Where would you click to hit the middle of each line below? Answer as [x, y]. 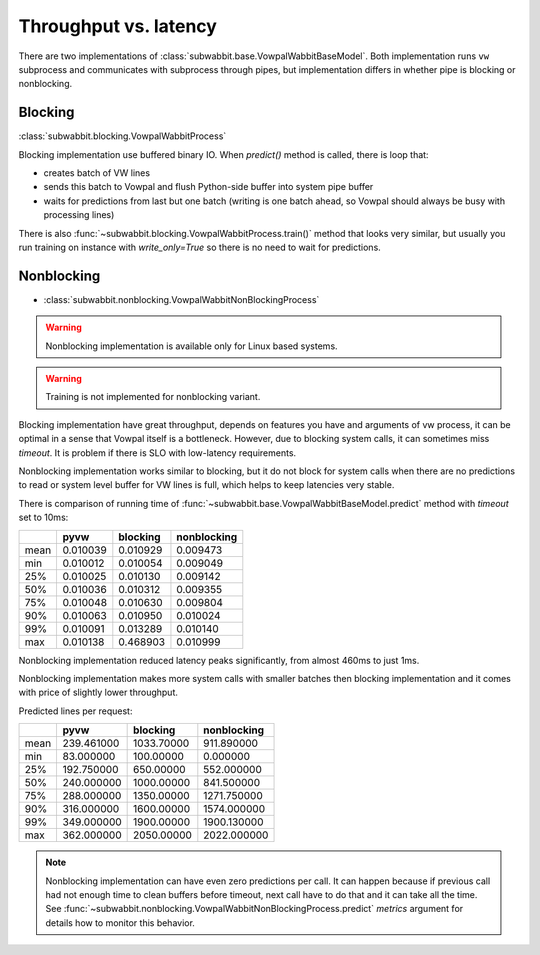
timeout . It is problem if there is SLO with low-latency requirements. [157, 452]
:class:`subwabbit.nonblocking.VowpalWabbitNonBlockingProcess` [181, 299]
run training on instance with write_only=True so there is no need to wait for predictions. [200, 247]
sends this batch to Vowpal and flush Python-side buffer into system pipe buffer [208, 187]
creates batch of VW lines [96, 173]
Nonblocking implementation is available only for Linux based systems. [192, 346]
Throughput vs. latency [117, 26]
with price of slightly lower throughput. [98, 692]
